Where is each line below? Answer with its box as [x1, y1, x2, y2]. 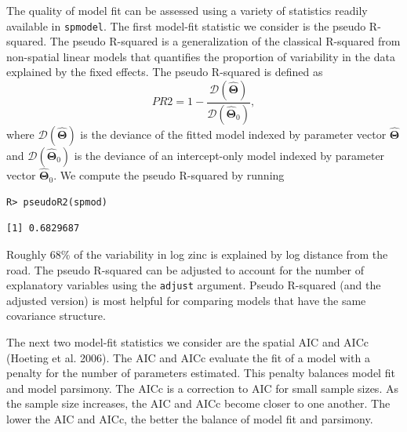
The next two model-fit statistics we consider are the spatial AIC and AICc [6, 333, 369, 350]
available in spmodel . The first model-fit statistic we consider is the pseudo [6, 17, 366, 34]
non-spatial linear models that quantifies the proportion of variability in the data [6, 48, 395, 64]
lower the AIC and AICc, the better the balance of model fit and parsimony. [6, 410, 373, 427]
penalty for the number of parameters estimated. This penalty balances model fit [6, 365, 395, 381]
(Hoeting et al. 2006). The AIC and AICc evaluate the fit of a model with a [6, 349, 370, 365]
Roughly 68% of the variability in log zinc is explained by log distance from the [6, 245, 388, 262]
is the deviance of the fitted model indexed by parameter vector [80, 125, 387, 142]
